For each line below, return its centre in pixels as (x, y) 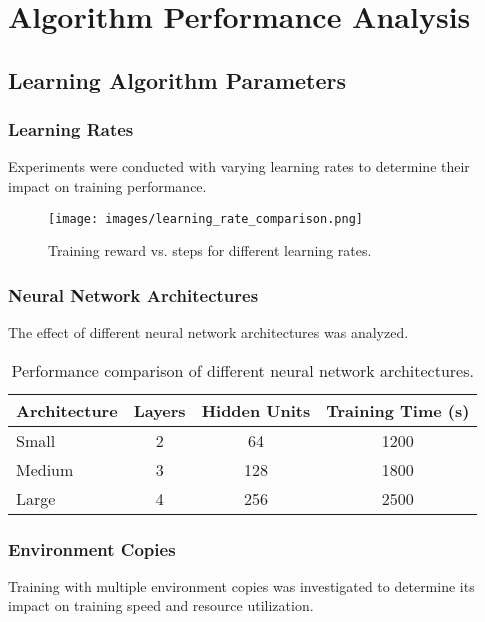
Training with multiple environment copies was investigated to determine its (241, 585)
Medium (45, 469)
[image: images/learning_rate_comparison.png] (205, 218)
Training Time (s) (398, 410)
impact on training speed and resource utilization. (161, 605)
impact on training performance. (107, 185)
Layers (159, 410)
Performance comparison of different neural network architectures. (242, 370)
